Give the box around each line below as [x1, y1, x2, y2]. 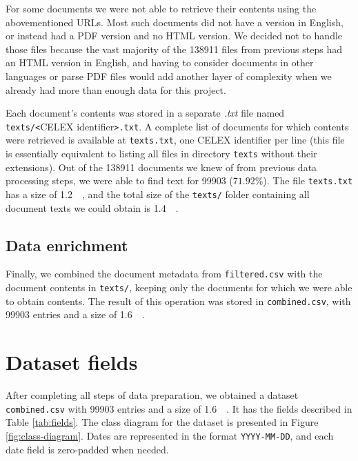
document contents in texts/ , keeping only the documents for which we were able [6, 280, 352, 295]
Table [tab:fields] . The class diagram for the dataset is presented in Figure [6, 415, 319, 429]
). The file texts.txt [263, 173, 353, 188]
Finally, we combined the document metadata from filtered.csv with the [6, 266, 323, 281]
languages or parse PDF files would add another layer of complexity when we [6, 68, 332, 83]
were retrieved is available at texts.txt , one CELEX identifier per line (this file [6, 133, 345, 147]
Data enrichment [6, 234, 128, 255]
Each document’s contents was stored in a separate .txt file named [6, 106, 285, 120]
